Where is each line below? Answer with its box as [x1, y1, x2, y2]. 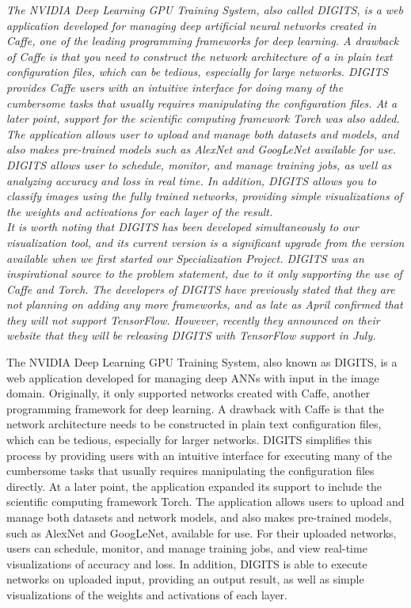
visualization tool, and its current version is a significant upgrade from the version [6, 234, 405, 250]
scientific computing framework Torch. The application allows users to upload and [6, 493, 405, 510]
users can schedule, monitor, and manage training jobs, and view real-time [6, 540, 367, 557]
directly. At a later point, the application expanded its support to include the [6, 477, 382, 494]
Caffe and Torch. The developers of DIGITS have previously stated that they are [6, 280, 395, 297]
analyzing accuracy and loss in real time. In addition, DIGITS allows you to [6, 172, 377, 188]
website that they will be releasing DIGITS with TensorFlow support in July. [6, 327, 376, 344]
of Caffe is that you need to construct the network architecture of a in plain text [6, 47, 393, 64]
